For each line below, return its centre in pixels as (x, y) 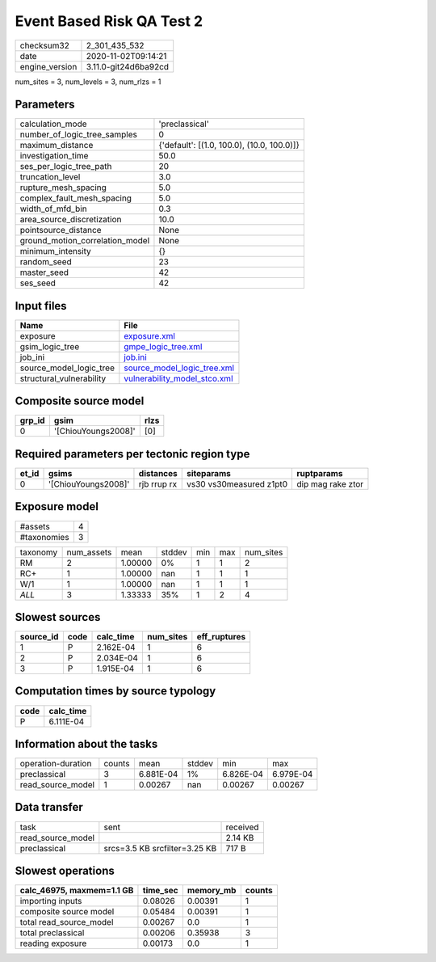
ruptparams (320, 473)
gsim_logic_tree (50, 346)
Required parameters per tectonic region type (132, 454)
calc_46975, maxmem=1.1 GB (77, 891)
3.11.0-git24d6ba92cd (128, 66)
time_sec (160, 891)
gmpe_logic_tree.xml (163, 346)
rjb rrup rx (158, 484)
